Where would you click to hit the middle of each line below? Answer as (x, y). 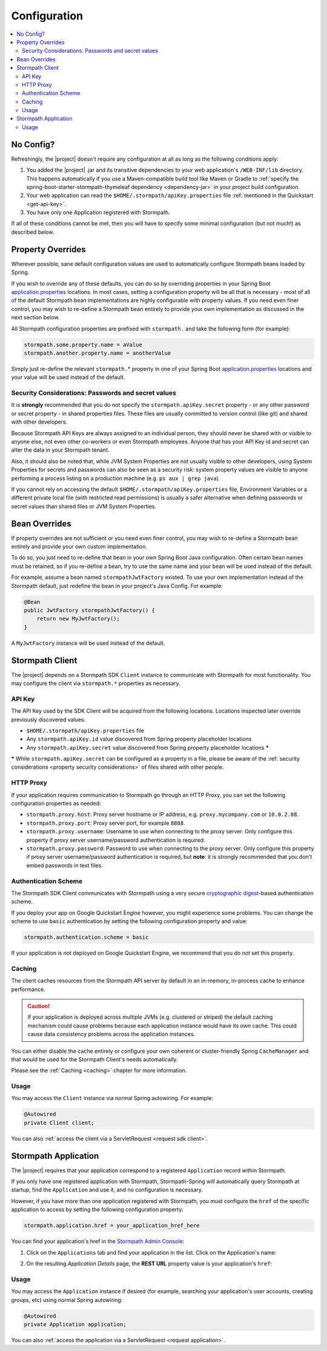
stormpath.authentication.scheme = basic (86, 937)
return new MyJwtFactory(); (78, 619)
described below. (33, 232)
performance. (28, 989)
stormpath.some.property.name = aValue (83, 345)
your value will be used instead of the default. (68, 377)
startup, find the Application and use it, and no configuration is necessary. (107, 1190)
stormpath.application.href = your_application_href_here (112, 1226)
